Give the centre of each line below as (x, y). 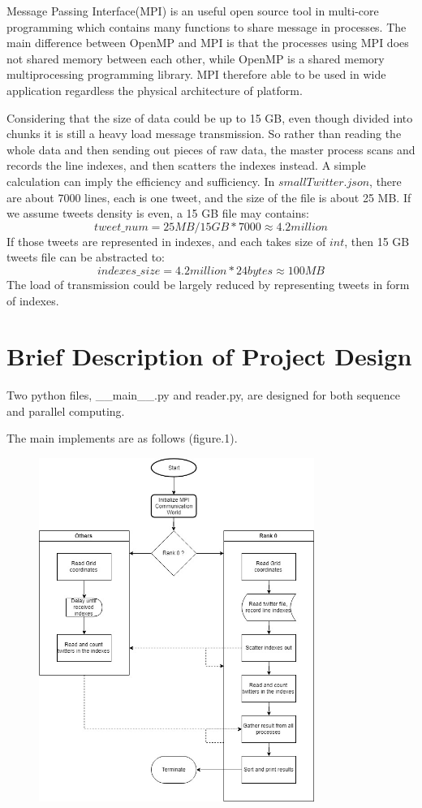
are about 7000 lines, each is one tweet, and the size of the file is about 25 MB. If (209, 197)
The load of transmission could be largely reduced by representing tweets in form (208, 284)
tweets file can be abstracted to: (86, 257)
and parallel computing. (66, 410)
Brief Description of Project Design (209, 356)
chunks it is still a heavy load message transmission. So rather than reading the (204, 134)
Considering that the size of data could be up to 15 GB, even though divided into (210, 117)
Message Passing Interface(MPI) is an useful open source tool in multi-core (193, 11)
